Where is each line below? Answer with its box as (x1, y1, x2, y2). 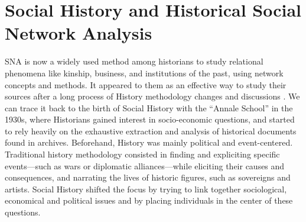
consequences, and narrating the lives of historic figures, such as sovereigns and (5, 171, 291, 184)
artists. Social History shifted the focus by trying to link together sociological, (5, 182, 287, 195)
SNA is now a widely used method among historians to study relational (5, 55, 263, 67)
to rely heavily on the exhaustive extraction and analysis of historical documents (5, 124, 297, 137)
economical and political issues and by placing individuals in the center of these (5, 194, 293, 207)
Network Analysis (5, 21, 152, 45)
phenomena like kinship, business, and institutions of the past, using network (5, 66, 284, 79)
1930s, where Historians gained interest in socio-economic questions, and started (5, 113, 295, 126)
